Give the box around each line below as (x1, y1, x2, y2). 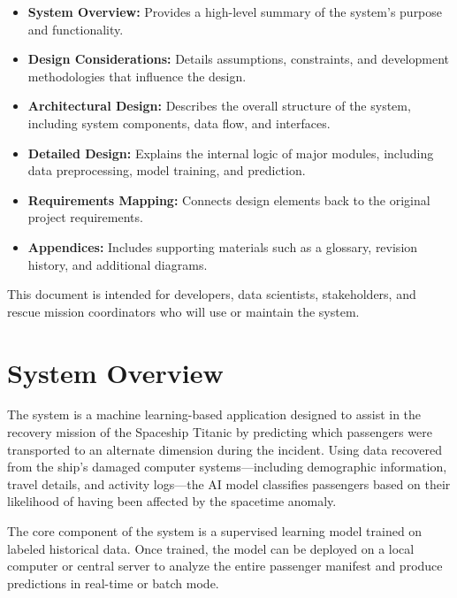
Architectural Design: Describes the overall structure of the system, (27, 96, 411, 115)
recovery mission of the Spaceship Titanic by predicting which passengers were (7, 423, 432, 441)
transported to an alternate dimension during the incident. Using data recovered (7, 440, 443, 458)
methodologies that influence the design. (27, 66, 247, 85)
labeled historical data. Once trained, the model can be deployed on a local (7, 539, 415, 557)
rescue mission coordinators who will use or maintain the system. (7, 302, 360, 320)
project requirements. (27, 208, 143, 226)
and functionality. (27, 19, 124, 38)
